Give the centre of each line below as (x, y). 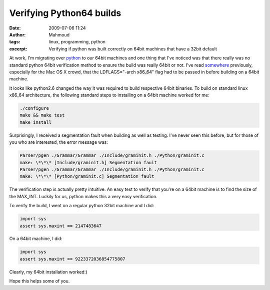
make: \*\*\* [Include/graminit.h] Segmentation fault (88, 162)
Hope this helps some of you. (39, 281)
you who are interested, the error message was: (59, 142)
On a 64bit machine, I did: (36, 239)
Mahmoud (59, 34)
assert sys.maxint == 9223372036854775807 (72, 259)
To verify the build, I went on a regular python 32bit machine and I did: (82, 206)
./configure (34, 108)
